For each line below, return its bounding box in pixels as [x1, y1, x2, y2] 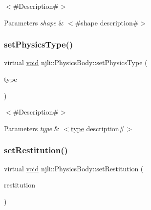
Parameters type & [4, 123, 60, 133]
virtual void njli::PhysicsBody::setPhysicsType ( [4, 57, 148, 68]
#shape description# [75, 17, 139, 27]
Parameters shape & [4, 17, 64, 27]
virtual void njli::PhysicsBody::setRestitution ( [4, 163, 144, 173]
